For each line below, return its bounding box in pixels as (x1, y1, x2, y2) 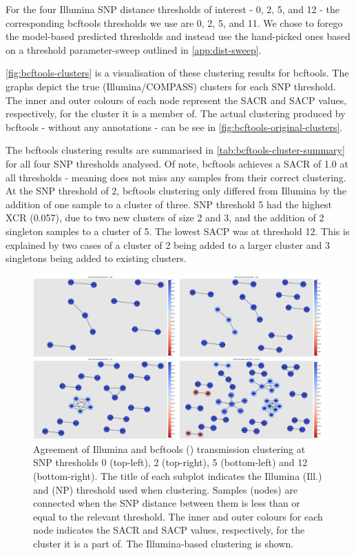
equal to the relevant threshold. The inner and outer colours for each (33, 509, 323, 523)
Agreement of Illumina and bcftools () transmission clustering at (33, 441, 306, 456)
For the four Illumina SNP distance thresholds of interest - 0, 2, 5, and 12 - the (6, 2, 340, 16)
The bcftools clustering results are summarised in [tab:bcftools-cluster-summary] (6, 143, 345, 157)
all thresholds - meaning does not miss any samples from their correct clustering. (6, 170, 346, 184)
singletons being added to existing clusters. (6, 251, 187, 265)
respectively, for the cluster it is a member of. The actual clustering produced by (6, 106, 346, 121)
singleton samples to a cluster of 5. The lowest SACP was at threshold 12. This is (6, 223, 350, 238)
